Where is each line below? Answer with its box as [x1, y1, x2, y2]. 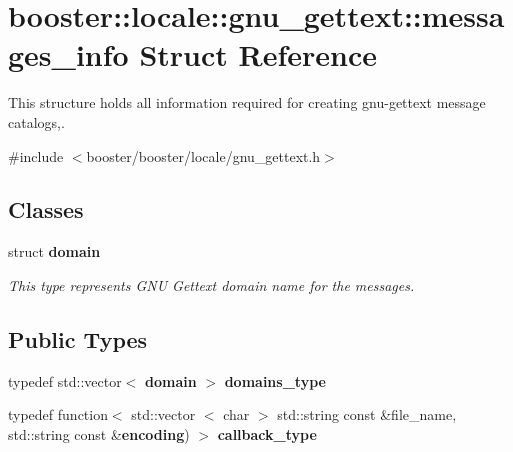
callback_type [217, 423, 317, 444]
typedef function [8, 404, 108, 425]
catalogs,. [8, 111, 65, 132]
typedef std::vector [8, 370, 122, 391]
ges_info [8, 34, 129, 75]
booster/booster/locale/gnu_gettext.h [86, 145, 321, 166]
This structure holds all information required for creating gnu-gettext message [8, 92, 486, 113]
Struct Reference [139, 34, 377, 75]
